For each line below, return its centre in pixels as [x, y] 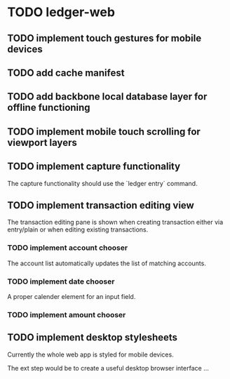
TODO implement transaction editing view [101, 205]
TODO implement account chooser [68, 248]
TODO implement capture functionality [94, 167]
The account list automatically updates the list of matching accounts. [107, 263]
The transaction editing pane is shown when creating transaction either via [115, 222]
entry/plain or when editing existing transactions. [78, 230]
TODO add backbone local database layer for [107, 97]
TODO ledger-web [61, 12]
